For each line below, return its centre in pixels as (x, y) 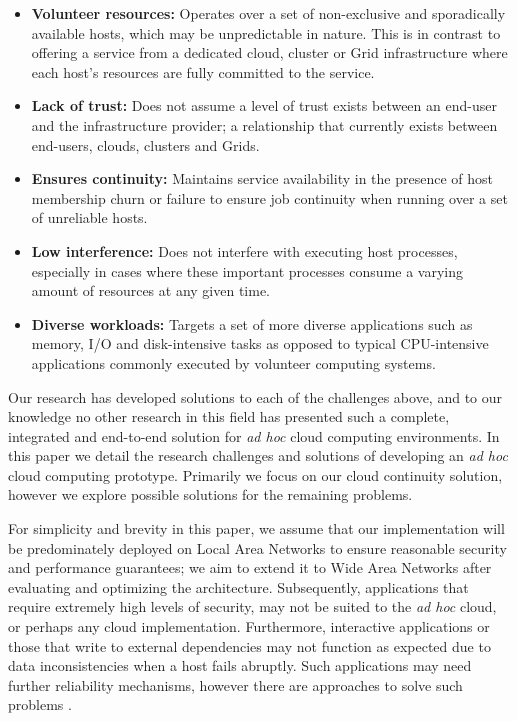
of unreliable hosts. (89, 217)
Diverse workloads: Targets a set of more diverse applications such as (252, 323)
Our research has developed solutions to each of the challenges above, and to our (255, 396)
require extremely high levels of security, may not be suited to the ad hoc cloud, (252, 606)
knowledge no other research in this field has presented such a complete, (229, 416)
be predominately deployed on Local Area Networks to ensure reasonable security (257, 547)
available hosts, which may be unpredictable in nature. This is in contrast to (266, 32)
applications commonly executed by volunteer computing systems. (233, 362)
